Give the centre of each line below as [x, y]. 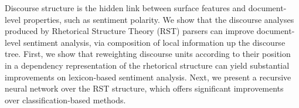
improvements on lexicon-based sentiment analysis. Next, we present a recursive [148, 77]
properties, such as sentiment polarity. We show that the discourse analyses [159, 19]
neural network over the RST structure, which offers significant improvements [144, 88]
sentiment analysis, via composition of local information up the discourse [154, 42]
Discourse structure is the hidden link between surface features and [125, 8]
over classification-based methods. [65, 99]
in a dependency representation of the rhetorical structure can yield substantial [147, 65]
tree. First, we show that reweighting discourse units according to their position [148, 54]
